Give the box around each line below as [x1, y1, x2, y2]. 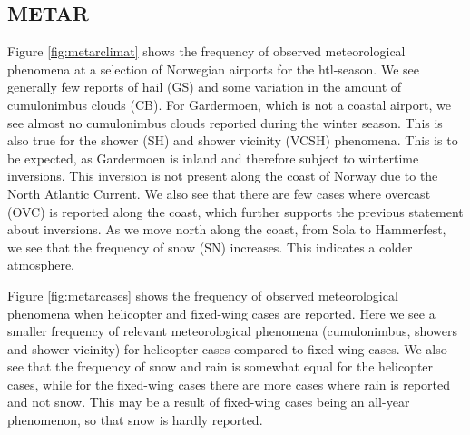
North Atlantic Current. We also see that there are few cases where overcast [7, 183, 431, 203]
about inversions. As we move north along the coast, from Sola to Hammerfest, [7, 220, 446, 239]
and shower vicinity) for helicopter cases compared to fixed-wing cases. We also [7, 339, 447, 358]
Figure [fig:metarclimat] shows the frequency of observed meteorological [7, 42, 406, 61]
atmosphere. [7, 255, 75, 274]
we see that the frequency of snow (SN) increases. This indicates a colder [7, 237, 413, 256]
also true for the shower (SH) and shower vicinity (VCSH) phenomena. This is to [7, 131, 458, 150]
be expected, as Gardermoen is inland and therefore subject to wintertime [7, 148, 419, 167]
